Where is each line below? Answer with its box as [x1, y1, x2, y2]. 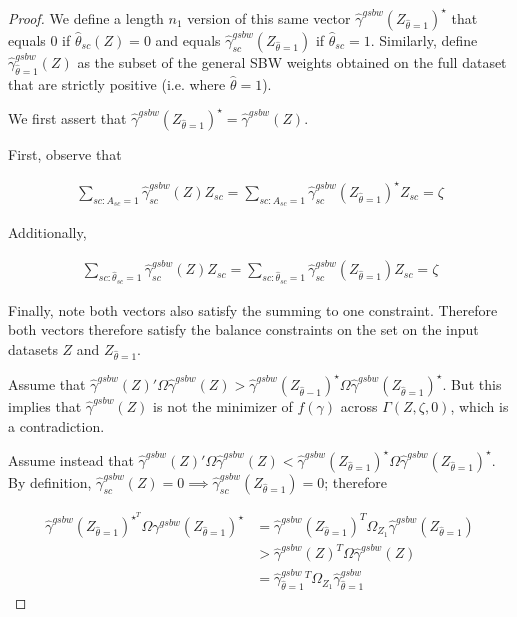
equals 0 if [8, 29, 71, 50]
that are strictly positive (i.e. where [8, 73, 226, 94]
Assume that [8, 373, 86, 394]
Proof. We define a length [8, 7, 164, 28]
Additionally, [8, 222, 87, 242]
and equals [155, 29, 221, 50]
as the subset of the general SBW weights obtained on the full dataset [77, 51, 507, 72]
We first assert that [8, 107, 127, 128]
